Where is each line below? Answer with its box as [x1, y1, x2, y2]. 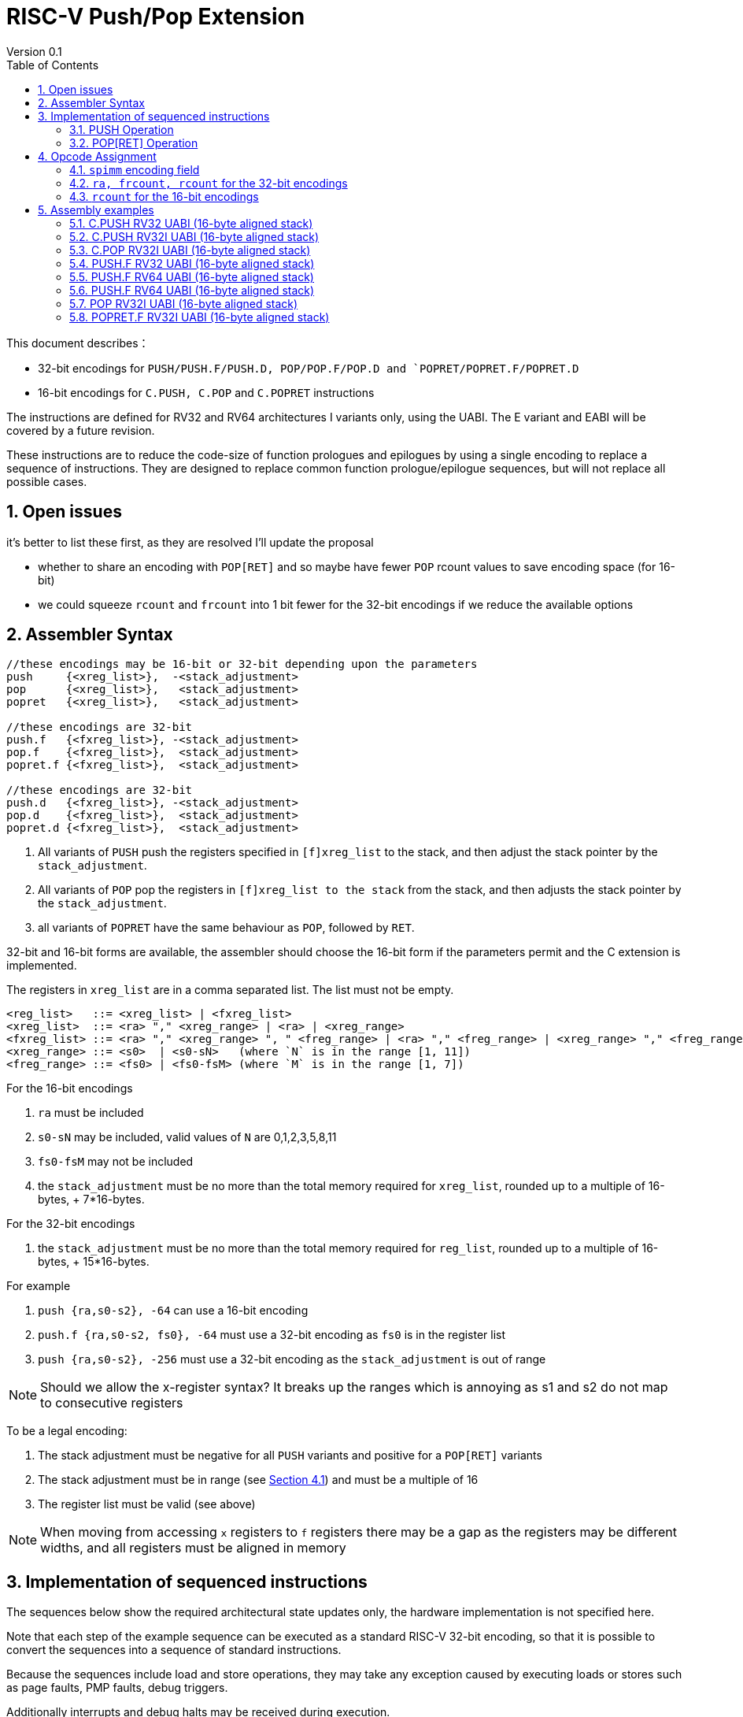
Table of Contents [6, 57, 99, 72]
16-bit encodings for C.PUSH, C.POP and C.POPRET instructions [38, 385, 375, 399]
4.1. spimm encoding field [69, 162, 200, 176]
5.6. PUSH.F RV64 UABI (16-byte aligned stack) [69, 283, 315, 297]
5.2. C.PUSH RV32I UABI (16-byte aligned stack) [69, 229, 320, 243]
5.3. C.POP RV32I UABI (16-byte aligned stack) [69, 243, 311, 257]
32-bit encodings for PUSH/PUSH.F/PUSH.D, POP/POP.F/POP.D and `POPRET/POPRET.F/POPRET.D [38, 361, 579, 375]
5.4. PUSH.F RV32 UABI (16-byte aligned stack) [69, 256, 315, 270]
